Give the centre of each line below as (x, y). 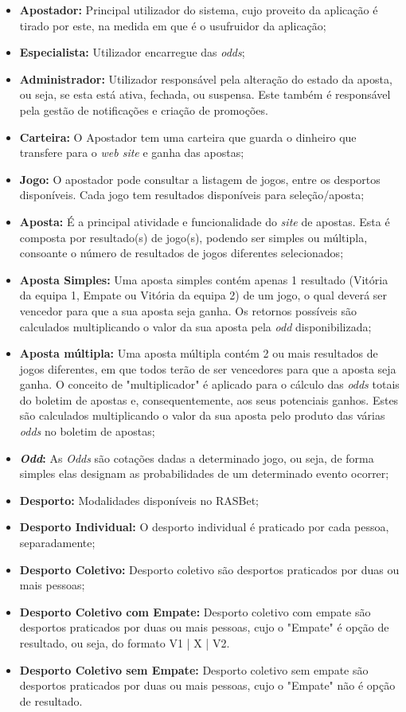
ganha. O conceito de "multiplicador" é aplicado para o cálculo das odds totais (209, 384)
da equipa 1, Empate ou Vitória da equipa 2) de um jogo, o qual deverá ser (203, 295)
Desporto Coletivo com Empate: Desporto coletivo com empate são (195, 611)
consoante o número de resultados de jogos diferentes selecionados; (182, 253)
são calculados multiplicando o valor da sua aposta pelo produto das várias (202, 415)
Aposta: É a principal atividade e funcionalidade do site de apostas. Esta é (205, 221)
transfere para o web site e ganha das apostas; (132, 153)
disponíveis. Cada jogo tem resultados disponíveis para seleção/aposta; (192, 195)
